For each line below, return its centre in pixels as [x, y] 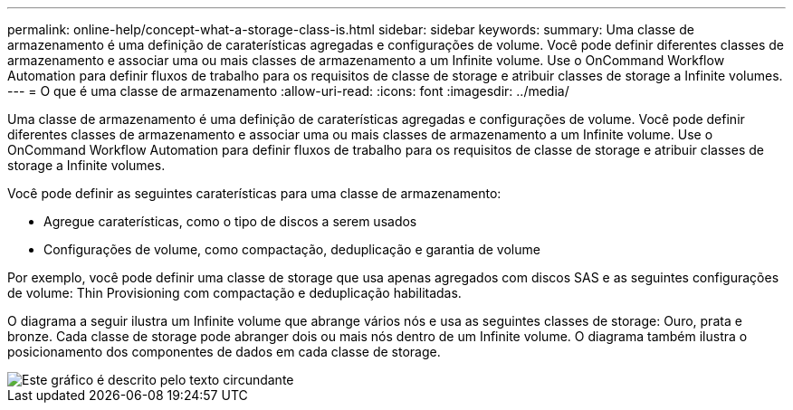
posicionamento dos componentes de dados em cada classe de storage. [224, 352]
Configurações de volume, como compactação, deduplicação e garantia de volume [292, 249]
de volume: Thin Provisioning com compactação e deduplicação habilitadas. [234, 293]
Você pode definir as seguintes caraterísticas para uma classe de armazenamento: [254, 193]
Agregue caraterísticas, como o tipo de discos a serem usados [230, 221]
